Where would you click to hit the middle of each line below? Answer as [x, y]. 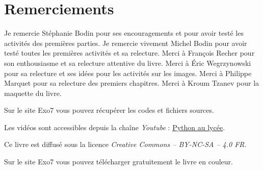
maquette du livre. [33, 93]
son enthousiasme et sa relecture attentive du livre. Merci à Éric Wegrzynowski [128, 63]
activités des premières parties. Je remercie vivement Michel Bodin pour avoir [126, 43]
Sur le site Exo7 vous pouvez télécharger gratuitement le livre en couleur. [119, 162]
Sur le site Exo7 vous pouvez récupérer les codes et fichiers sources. [109, 110]
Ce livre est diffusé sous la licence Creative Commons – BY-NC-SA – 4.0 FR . [125, 144]
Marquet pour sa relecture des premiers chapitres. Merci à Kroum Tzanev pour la [132, 83]
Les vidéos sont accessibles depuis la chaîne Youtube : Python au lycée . [115, 127]
